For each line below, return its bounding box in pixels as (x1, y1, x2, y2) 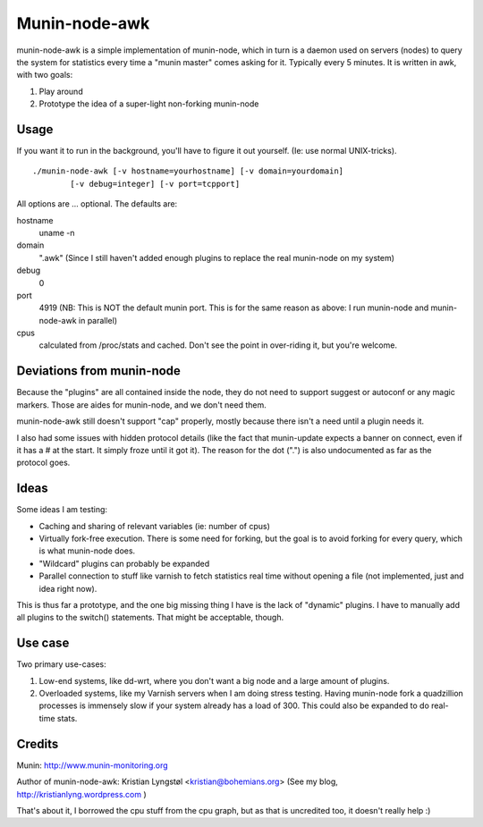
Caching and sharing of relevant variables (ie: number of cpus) (38, 520, 270, 531)
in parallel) (78, 315, 118, 325)
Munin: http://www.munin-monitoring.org (16, 760, 169, 771)
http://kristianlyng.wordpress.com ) (16, 789, 147, 799)
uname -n (38, 227, 75, 238)
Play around (38, 86, 84, 97)
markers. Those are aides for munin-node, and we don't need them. (16, 399, 267, 410)
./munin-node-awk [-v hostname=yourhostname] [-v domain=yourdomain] (32, 166, 344, 176)
